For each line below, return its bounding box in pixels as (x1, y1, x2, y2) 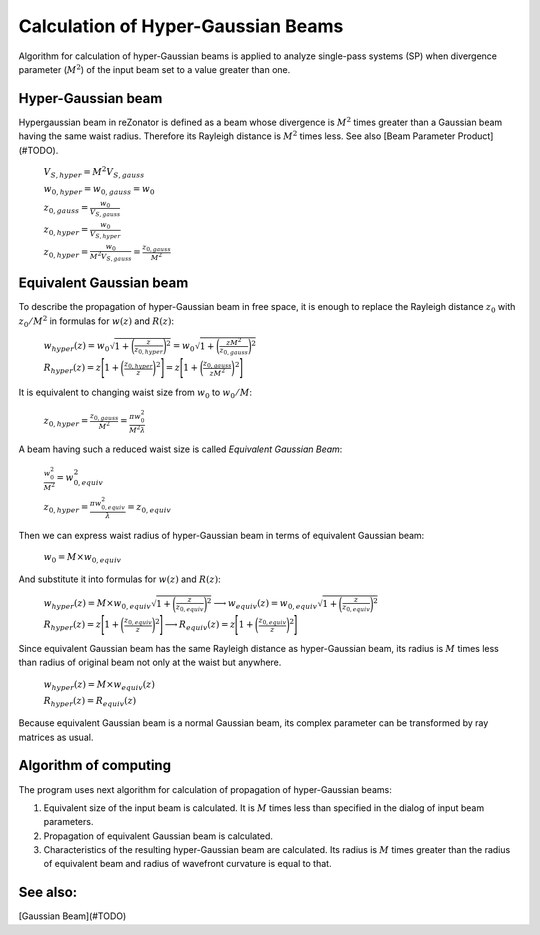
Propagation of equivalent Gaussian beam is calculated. (43, 830, 274, 842)
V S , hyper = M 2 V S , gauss (43, 165, 145, 180)
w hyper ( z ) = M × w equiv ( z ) (43, 678, 155, 692)
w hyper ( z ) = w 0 (43, 340, 110, 354)
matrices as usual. (18, 731, 94, 743)
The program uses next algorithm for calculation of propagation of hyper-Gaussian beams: (18, 783, 392, 795)
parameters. (43, 816, 94, 828)
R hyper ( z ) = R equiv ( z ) (43, 695, 137, 709)
